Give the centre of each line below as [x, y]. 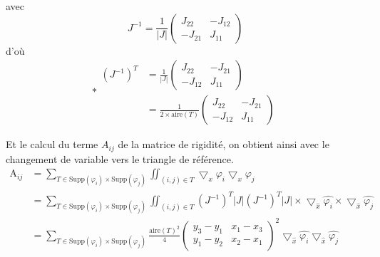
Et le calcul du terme [52, 144]
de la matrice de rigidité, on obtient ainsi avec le [224, 144]
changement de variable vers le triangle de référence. [120, 158]
